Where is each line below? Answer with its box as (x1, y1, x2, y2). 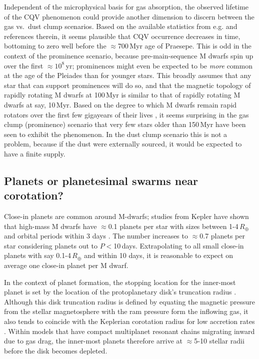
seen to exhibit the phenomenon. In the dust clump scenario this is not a (4, 128, 227, 139)
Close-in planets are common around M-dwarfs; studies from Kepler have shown (4, 211, 249, 221)
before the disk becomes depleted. (4, 345, 107, 355)
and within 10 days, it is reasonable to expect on (83, 250, 233, 260)
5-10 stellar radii (194, 335, 244, 346)
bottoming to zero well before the (4, 40, 106, 51)
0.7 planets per (199, 230, 245, 241)
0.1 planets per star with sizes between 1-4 (108, 220, 238, 231)
